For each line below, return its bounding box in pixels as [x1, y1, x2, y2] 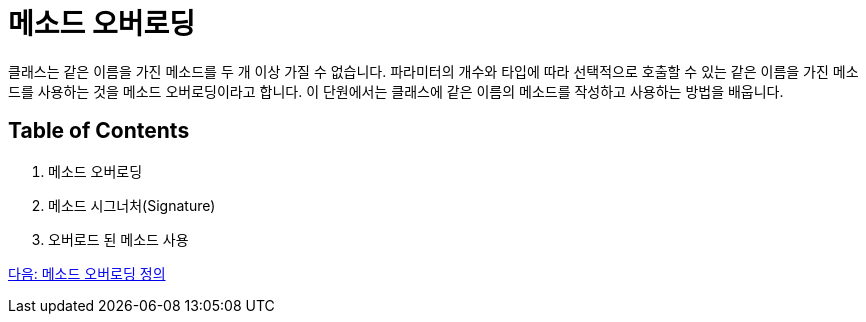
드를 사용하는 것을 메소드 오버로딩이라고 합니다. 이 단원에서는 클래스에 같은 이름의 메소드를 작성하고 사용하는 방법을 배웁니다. [8, 82, 784, 100]
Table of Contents [8, 118, 190, 144]
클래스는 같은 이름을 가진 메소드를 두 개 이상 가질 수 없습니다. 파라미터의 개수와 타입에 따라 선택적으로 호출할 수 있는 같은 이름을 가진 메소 [8, 62, 859, 80]
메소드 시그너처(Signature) [48, 196, 216, 214]
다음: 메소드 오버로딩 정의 [8, 264, 166, 282]
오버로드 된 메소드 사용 [48, 230, 189, 248]
